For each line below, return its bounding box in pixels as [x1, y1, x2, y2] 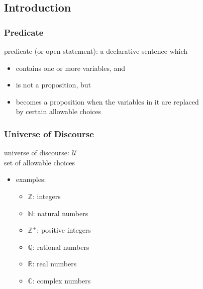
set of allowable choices [4, 157, 75, 167]
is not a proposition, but [16, 79, 91, 90]
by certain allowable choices [16, 106, 101, 117]
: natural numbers [33, 208, 88, 218]
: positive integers [37, 225, 91, 235]
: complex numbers [32, 275, 91, 285]
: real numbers [32, 258, 77, 269]
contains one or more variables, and [16, 62, 126, 73]
